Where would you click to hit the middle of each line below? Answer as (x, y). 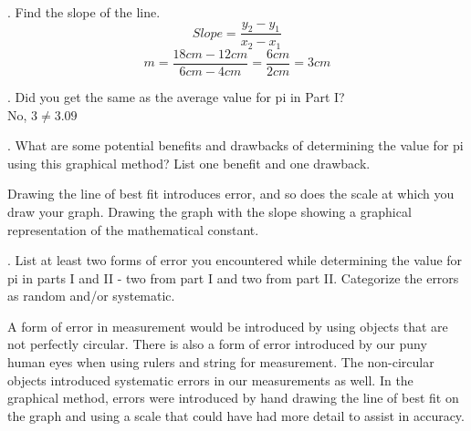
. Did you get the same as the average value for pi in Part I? (176, 96)
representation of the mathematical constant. (133, 229)
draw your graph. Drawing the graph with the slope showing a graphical (209, 211)
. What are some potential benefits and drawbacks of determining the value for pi (235, 145)
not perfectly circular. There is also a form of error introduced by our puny (217, 344)
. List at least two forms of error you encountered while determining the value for (235, 260)
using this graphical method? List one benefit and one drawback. (189, 163)
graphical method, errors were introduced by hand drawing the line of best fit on (233, 398)
